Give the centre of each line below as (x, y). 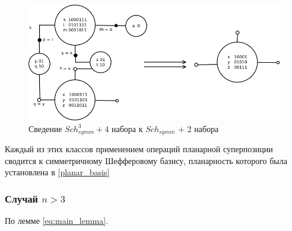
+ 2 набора (199, 128)
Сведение (45, 128)
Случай (22, 198)
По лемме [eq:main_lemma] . (57, 221)
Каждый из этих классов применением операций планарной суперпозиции (139, 149)
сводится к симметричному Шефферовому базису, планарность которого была (146, 160)
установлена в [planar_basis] (57, 172)
